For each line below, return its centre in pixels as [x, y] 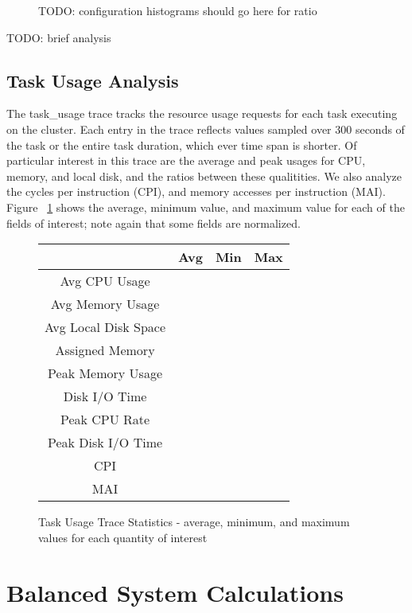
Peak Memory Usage [105, 373]
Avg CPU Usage [105, 281]
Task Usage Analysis [93, 80]
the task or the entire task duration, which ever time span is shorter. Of [182, 144]
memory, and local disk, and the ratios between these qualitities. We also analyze [204, 176]
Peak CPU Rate [105, 420]
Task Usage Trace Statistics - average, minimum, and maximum [194, 522]
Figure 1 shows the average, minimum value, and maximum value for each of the [206, 207]
